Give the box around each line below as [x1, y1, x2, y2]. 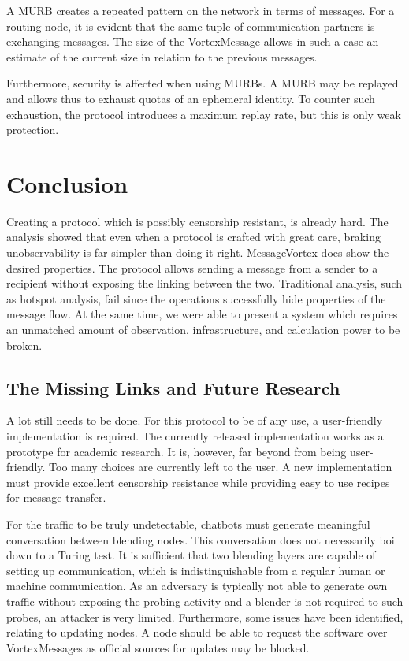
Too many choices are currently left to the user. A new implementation [49, 459, 392, 475]
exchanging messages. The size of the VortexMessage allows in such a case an [6, 33, 379, 50]
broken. [6, 336, 43, 353]
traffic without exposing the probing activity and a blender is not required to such [6, 592, 403, 609]
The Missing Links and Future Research [6, 375, 340, 399]
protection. [6, 121, 59, 138]
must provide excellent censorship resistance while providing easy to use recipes [6, 473, 390, 490]
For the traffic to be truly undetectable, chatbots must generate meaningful [6, 515, 370, 532]
